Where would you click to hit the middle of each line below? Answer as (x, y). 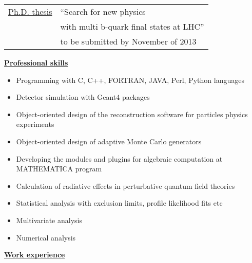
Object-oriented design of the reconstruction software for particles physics (132, 114)
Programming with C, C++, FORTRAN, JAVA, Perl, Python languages (130, 80)
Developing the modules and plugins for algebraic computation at (119, 158)
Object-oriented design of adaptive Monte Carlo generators (109, 141)
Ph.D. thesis (30, 12)
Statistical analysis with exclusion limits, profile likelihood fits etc (119, 203)
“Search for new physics (103, 12)
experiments (35, 124)
